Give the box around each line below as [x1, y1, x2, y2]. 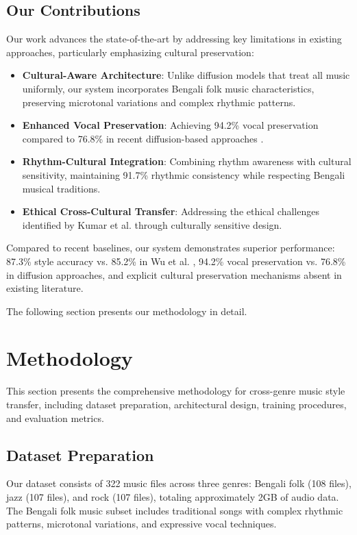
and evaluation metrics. [6, 410, 104, 425]
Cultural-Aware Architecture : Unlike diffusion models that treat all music [22, 68, 350, 82]
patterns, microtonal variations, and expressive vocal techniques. [6, 517, 277, 531]
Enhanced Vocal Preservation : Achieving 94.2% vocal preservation [22, 118, 319, 132]
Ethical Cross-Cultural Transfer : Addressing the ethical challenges [22, 204, 319, 219]
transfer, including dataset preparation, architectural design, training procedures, [6, 397, 347, 412]
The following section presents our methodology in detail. [6, 303, 247, 318]
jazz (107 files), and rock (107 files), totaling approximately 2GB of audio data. [6, 490, 339, 503]
